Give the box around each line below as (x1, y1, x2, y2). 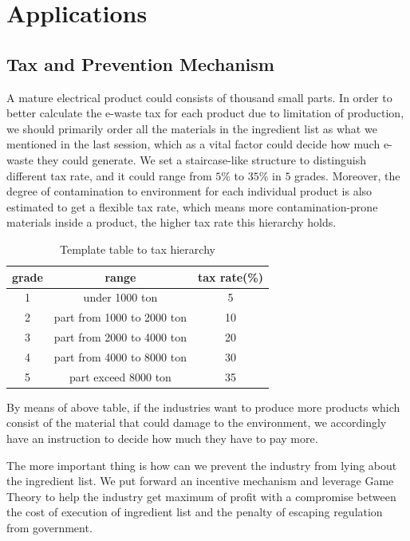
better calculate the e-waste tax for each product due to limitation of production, (6, 105, 404, 121)
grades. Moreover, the (294, 167, 400, 184)
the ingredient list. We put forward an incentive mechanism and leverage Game (6, 472, 394, 489)
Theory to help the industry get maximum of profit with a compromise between (6, 488, 396, 504)
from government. (6, 519, 93, 535)
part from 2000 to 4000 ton (53, 329, 187, 346)
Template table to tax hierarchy (60, 240, 215, 257)
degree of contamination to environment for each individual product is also (6, 183, 373, 199)
